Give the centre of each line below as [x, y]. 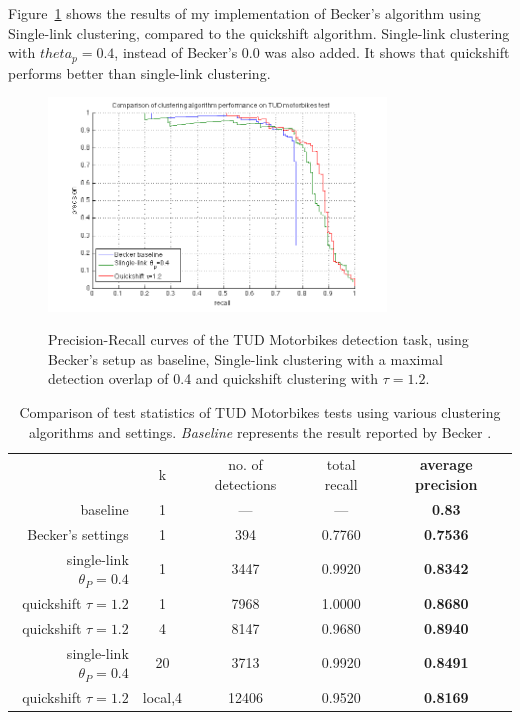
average [446, 464]
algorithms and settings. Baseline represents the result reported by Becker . [260, 431]
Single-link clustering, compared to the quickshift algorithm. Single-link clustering [259, 32]
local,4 [162, 697]
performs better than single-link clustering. [139, 72]
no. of [245, 464]
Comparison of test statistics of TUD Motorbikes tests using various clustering [260, 412]
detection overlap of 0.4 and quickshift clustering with [213, 378]
